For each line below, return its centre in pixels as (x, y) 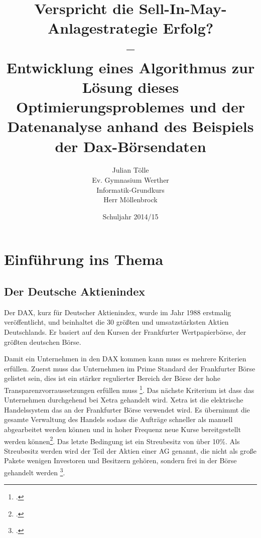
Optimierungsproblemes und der (130, 107)
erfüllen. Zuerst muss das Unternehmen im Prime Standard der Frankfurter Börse (130, 368)
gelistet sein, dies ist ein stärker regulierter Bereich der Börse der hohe (112, 378)
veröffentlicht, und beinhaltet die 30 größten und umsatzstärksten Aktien (116, 322)
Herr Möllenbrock (130, 199)
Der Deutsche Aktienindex (75, 291)
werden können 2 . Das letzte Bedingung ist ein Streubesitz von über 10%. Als (122, 440)
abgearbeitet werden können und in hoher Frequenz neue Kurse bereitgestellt (122, 429)
